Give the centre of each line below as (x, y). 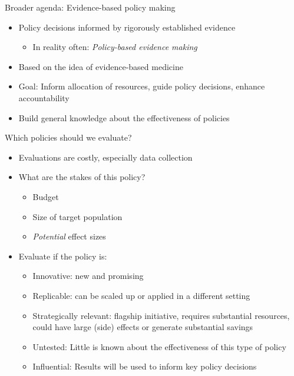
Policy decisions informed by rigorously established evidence (127, 27)
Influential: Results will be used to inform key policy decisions (145, 366)
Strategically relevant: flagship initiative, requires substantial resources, (161, 315)
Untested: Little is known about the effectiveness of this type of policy (159, 346)
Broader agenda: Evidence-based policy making (90, 7)
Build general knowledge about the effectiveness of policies (124, 117)
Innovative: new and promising (88, 276)
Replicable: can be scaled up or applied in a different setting (141, 295)
